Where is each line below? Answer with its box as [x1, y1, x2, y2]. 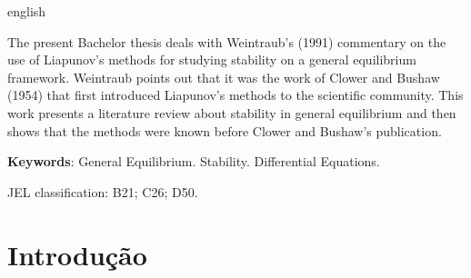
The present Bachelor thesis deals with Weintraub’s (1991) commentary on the [7, 32, 446, 51]
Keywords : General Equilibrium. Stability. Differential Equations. [7, 152, 380, 171]
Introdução [7, 235, 147, 273]
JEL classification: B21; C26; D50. [7, 182, 198, 201]
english [7, 2, 46, 20]
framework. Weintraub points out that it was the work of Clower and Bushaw [7, 67, 440, 86]
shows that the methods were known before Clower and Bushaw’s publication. [7, 121, 442, 140]
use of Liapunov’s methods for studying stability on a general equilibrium [7, 50, 416, 69]
